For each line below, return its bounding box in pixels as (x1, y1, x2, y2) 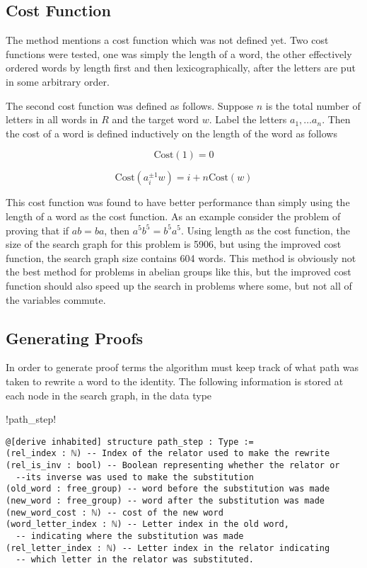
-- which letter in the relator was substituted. (16, 555, 254, 565)
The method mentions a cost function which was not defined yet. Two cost (6, 33, 329, 47)
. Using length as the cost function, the (181, 222, 351, 237)
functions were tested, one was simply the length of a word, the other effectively (6, 46, 352, 61)
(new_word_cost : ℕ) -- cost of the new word (6, 507, 223, 518)
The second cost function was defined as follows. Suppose (6, 98, 254, 113)
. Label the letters (209, 112, 287, 127)
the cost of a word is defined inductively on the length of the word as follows (6, 125, 337, 140)
